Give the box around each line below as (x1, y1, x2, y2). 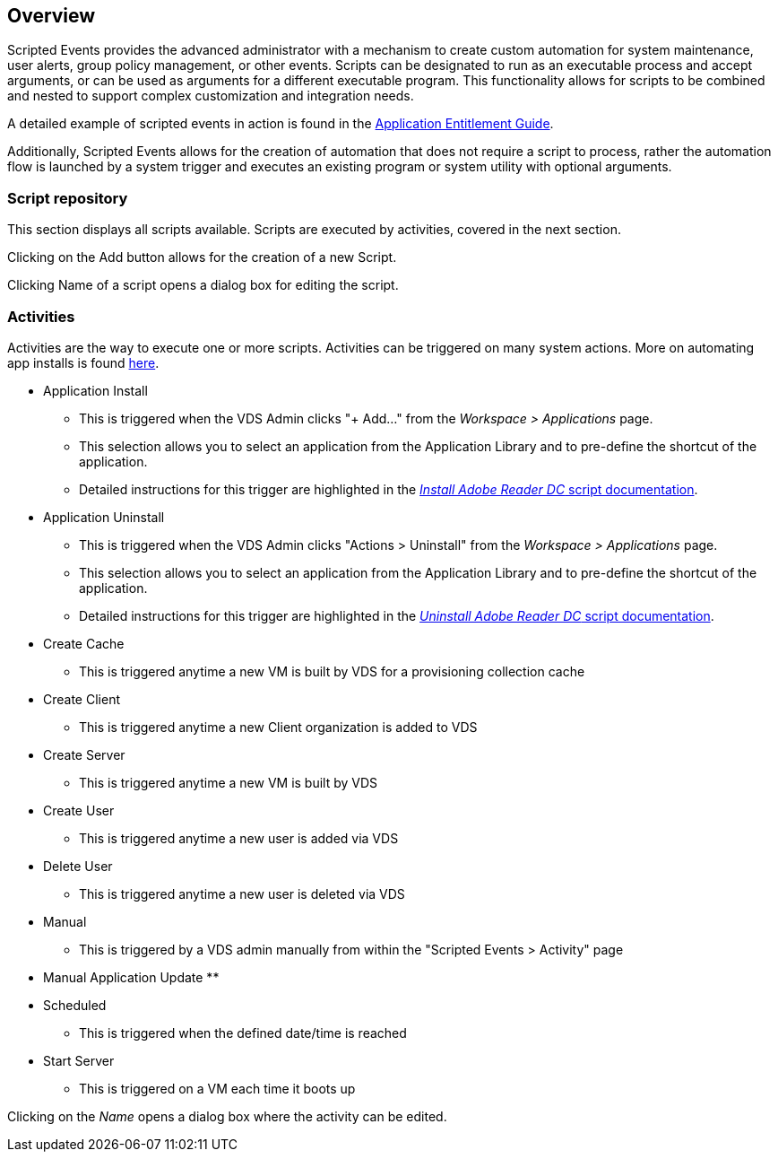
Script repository (7, 188, 128, 207)
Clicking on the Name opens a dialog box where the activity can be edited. (7, 1108, 447, 1124)
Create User (43, 802, 115, 818)
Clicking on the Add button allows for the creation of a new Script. (7, 249, 397, 266)
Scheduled (43, 997, 107, 1013)
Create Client (43, 691, 120, 707)
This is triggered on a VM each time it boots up (79, 1080, 356, 1096)
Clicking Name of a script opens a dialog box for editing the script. (7, 277, 399, 293)
